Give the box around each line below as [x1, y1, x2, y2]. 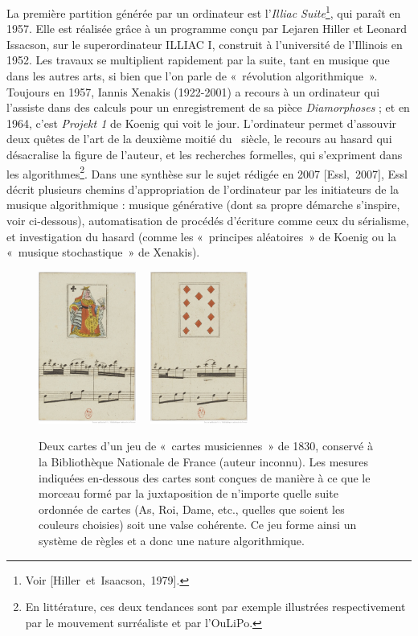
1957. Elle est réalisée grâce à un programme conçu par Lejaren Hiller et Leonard [6, 20, 408, 37]
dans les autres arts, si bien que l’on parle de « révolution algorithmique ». [6, 68, 378, 84]
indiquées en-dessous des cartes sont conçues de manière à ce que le [39, 469, 371, 486]
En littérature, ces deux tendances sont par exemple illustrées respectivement [25, 598, 406, 615]
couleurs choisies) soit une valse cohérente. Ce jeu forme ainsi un [39, 516, 357, 533]
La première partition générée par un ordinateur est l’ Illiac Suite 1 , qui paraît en [6, 2, 401, 21]
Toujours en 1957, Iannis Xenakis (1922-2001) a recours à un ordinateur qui [6, 83, 380, 100]
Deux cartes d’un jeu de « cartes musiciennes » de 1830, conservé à [39, 437, 373, 454]
